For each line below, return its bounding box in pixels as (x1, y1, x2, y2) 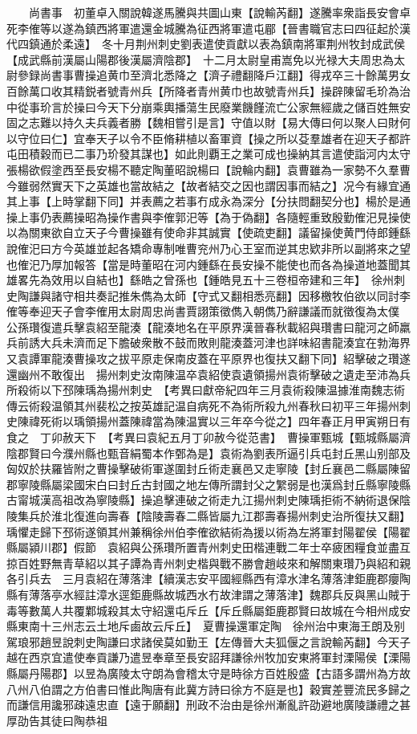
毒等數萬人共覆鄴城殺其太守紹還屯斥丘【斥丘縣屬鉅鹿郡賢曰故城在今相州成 (6, 601, 399, 618)
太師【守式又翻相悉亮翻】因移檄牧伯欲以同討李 (163, 287, 411, 304)
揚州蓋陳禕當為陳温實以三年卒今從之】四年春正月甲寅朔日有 (95, 413, 411, 430)
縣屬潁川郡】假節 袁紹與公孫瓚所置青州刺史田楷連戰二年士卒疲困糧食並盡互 (6, 539, 411, 556)
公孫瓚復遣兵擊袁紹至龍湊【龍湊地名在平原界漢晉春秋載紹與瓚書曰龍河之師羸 (6, 318, 411, 335)
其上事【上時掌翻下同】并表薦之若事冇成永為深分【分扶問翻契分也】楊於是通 (6, 193, 411, 210)
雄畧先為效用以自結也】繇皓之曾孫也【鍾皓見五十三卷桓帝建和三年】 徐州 (6, 271, 394, 288)
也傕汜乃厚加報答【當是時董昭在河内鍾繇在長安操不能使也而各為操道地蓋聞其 (6, 255, 411, 272)
